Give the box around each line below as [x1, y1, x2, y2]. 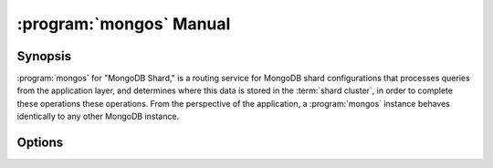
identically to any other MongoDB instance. [16, 110, 180, 122]
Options [16, 135, 64, 151]
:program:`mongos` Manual [16, 14, 231, 34]
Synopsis [16, 48, 72, 64]
